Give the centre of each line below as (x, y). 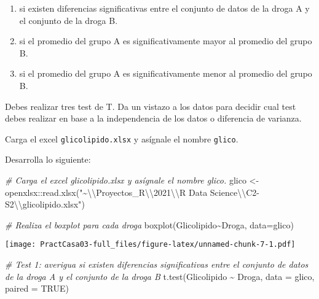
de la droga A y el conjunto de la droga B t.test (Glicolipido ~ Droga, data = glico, (160, 276)
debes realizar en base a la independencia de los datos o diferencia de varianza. (153, 118)
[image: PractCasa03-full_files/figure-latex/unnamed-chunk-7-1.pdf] (150, 245)
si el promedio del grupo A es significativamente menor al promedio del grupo (166, 73)
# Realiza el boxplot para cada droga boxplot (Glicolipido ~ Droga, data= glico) (149, 224)
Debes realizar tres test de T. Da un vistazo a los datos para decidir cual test (151, 106)
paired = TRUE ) (37, 288)
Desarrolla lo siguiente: (48, 159)
